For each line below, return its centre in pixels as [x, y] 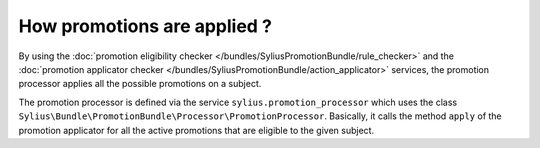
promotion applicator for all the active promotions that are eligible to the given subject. [196, 130]
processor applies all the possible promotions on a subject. [140, 84]
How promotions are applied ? [145, 26]
